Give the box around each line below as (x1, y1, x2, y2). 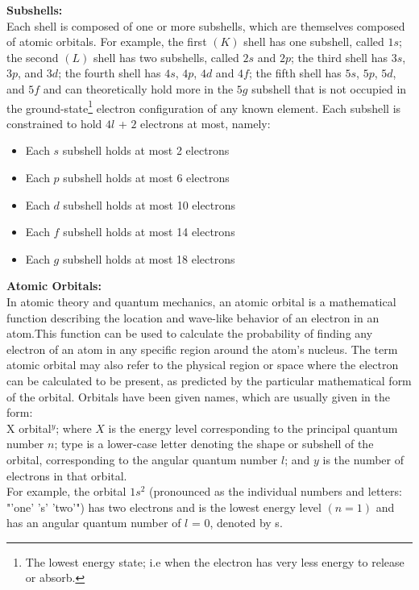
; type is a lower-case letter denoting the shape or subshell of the (54, 435, 374, 452)
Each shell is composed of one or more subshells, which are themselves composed (6, 17, 405, 34)
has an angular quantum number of (6, 514, 181, 531)
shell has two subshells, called (93, 48, 239, 65)
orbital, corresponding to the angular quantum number (6, 451, 278, 467)
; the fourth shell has (58, 64, 161, 81)
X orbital (6, 419, 52, 436)
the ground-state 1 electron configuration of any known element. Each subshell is (6, 97, 401, 116)
